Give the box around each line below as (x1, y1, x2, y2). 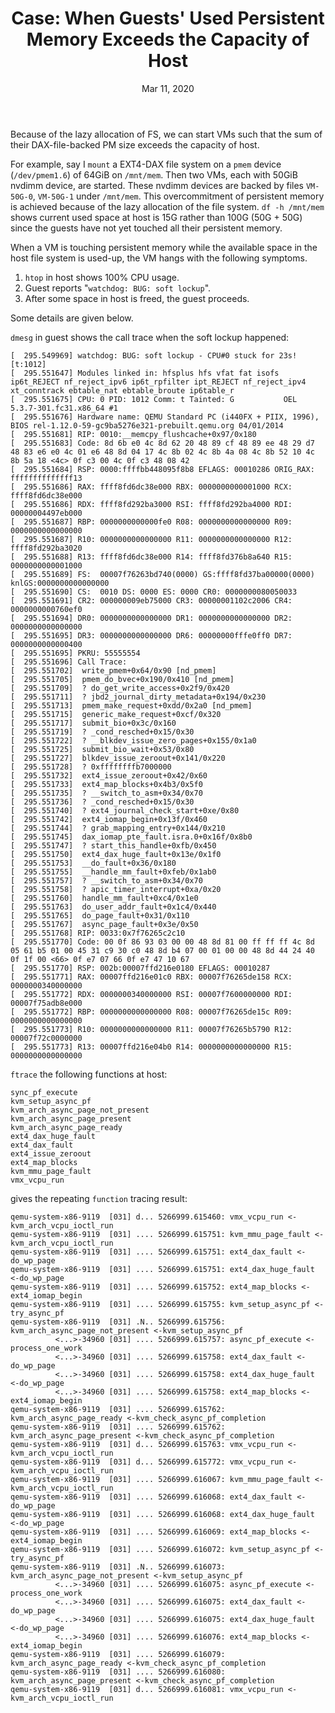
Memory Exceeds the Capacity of (26, 28, 310, 51)
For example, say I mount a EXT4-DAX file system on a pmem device (10, 158, 282, 170)
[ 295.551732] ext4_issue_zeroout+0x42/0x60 (10, 770, 208, 781)
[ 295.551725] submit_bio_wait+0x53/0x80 (10, 744, 195, 754)
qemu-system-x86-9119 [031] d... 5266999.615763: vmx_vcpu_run (10, 1439, 284, 1449)
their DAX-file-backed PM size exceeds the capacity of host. (10, 138, 260, 151)
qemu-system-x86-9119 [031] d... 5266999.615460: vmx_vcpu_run (10, 1212, 284, 1222)
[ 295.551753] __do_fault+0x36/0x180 (10, 858, 177, 868)
